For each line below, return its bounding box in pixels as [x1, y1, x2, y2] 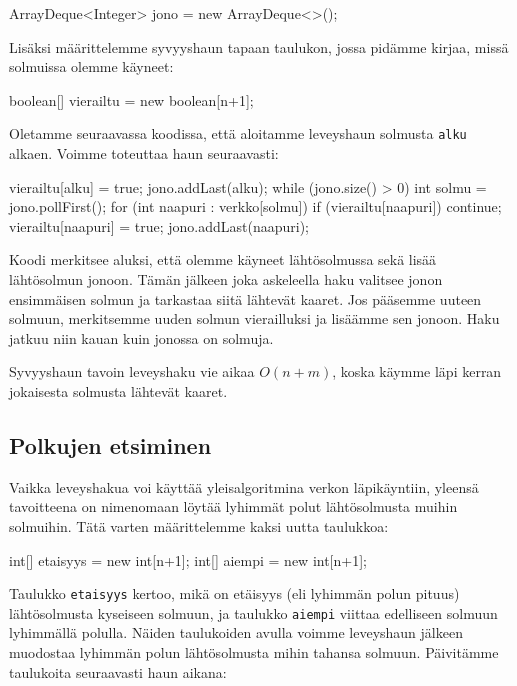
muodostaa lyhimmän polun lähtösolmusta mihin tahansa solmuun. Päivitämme [9, 642, 499, 663]
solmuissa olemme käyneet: [9, 56, 174, 77]
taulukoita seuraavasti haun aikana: [9, 661, 227, 682]
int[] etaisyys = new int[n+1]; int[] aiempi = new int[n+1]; [9, 549, 367, 570]
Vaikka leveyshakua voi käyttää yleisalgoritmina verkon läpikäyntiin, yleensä [9, 476, 479, 497]
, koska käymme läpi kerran [332, 361, 502, 382]
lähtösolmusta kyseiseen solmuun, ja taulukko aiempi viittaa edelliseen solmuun [9, 602, 498, 623]
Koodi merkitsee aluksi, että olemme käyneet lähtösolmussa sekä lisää [9, 249, 437, 270]
